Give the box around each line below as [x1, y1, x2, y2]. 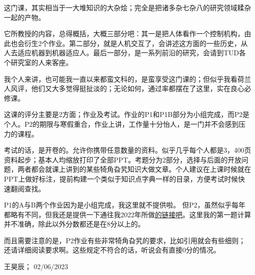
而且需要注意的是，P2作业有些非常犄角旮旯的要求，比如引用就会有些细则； [4, 235, 246, 245]
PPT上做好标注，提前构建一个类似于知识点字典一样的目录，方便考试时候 [4, 173, 238, 183]
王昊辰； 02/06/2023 [4, 261, 68, 272]
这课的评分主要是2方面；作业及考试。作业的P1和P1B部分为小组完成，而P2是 [4, 109, 250, 119]
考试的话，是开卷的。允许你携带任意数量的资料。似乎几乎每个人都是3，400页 [4, 145, 251, 155]
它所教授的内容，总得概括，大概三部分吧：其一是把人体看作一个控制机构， [4, 28, 244, 39]
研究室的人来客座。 [10, 57, 73, 67]
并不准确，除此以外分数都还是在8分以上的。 [4, 219, 145, 229]
